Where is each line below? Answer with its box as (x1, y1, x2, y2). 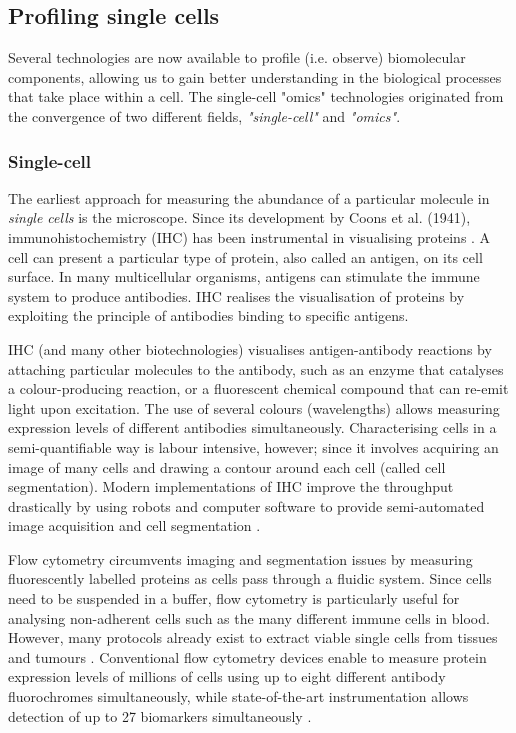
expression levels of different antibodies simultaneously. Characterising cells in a (8, 417, 497, 438)
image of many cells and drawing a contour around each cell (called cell (8, 456, 446, 477)
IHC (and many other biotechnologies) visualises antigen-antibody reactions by (8, 338, 492, 359)
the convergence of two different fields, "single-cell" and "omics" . (8, 105, 401, 126)
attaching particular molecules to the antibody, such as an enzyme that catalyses (8, 358, 504, 379)
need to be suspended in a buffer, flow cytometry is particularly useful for (8, 588, 460, 609)
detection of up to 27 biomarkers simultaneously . (8, 705, 312, 726)
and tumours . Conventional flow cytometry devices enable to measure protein (8, 646, 487, 667)
